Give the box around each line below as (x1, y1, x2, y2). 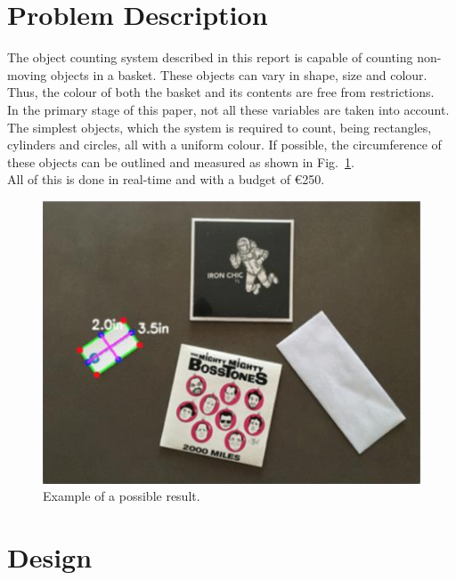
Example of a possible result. (43, 487, 200, 505)
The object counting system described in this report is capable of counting (7, 48, 413, 67)
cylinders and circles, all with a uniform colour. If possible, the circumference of (7, 135, 442, 154)
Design (7, 538, 93, 575)
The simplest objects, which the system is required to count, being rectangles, (7, 117, 432, 136)
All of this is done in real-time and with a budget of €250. (7, 170, 325, 189)
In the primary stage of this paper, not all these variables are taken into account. (7, 100, 450, 118)
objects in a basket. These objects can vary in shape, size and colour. (50, 65, 427, 84)
